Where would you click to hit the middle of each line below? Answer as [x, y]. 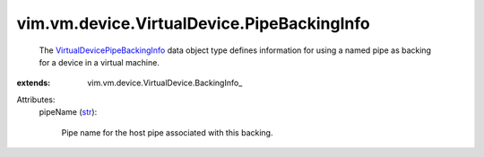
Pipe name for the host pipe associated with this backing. [167, 132]
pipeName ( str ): [68, 112]
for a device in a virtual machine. [99, 62]
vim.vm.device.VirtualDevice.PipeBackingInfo [194, 23]
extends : [34, 83]
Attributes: [36, 100]
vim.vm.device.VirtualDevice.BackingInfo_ [165, 83]
